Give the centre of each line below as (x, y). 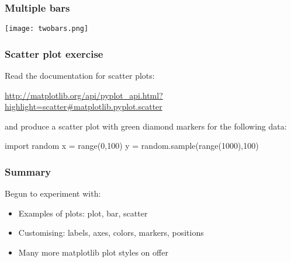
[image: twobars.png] (47, 29)
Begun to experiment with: (53, 193)
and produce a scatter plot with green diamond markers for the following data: (146, 126)
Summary (28, 171)
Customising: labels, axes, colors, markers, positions (111, 233)
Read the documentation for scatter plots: (80, 76)
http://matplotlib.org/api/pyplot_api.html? (84, 95)
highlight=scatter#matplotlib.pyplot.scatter (84, 106)
